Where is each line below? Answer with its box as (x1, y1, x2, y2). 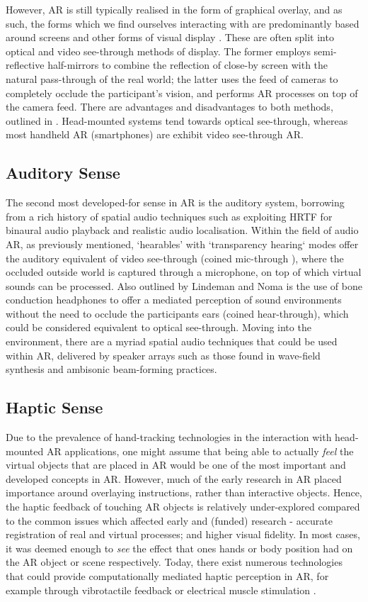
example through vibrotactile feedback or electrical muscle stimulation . (6, 582, 316, 597)
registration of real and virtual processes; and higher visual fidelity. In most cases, (6, 527, 360, 542)
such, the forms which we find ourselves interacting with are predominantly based (6, 16, 360, 30)
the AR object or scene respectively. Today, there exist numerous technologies (6, 554, 343, 569)
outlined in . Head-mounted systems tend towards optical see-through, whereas (6, 113, 348, 128)
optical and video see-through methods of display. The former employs (6, 43, 311, 58)
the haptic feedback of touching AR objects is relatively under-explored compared (6, 499, 360, 514)
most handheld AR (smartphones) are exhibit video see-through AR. (6, 127, 304, 142)
